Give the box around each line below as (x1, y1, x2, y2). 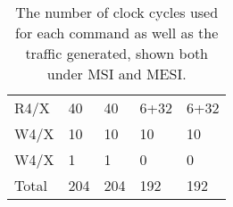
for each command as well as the (15, 22, 219, 43)
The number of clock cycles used (15, 2, 219, 22)
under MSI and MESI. (46, 63, 187, 84)
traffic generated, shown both (25, 43, 208, 63)
